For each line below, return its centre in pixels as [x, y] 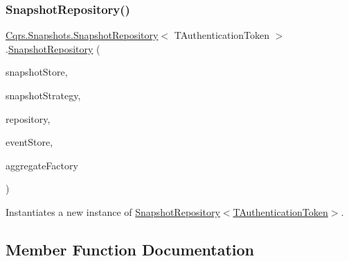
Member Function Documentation [130, 249]
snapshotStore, [37, 72]
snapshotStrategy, [43, 95]
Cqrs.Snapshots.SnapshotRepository [82, 35]
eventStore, [29, 142]
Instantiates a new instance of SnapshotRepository [113, 211]
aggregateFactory [42, 165]
